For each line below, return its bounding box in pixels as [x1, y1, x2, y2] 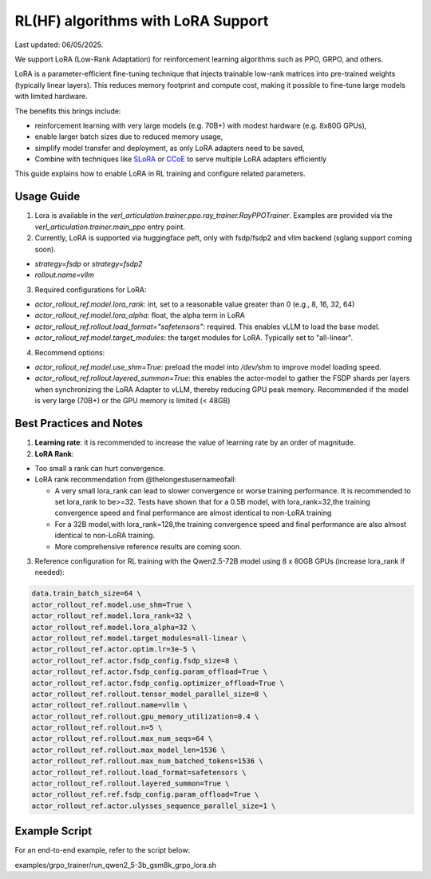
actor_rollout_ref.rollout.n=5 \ [31, 723, 163, 732]
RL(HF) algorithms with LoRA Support [14, 12, 269, 30]
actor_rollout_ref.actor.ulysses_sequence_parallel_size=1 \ [31, 801, 276, 810]
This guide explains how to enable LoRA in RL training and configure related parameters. [14, 168, 306, 179]
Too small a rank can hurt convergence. [34, 463, 165, 473]
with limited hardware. [14, 92, 88, 101]
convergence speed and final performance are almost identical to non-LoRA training [54, 508, 332, 518]
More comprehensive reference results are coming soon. [54, 541, 243, 551]
